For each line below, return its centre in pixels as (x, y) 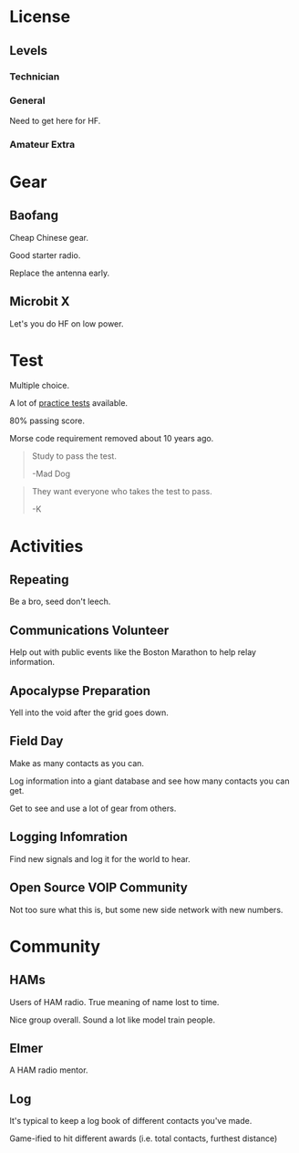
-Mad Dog (51, 474)
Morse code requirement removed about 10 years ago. (112, 439)
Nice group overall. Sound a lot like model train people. (113, 1020)
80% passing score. (47, 421)
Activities (46, 546)
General (27, 100)
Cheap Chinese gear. (49, 237)
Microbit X (40, 301)
